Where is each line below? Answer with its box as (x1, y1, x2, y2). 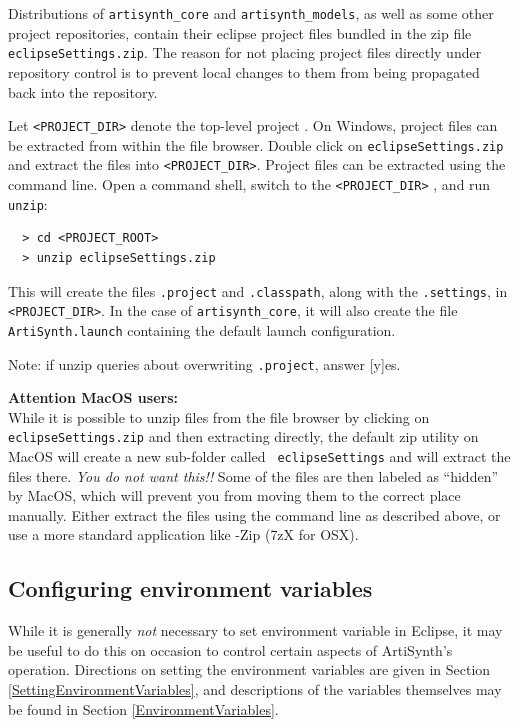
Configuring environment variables (8, 573, 373, 604)
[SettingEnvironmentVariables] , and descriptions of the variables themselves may (8, 679, 502, 700)
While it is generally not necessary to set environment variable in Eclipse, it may (8, 620, 503, 641)
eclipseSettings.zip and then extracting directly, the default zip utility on (8, 426, 479, 447)
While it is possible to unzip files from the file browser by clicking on (8, 406, 430, 427)
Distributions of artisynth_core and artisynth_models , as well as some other (8, 3, 494, 23)
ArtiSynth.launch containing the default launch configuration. (8, 319, 396, 340)
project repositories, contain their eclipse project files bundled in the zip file (8, 22, 472, 43)
